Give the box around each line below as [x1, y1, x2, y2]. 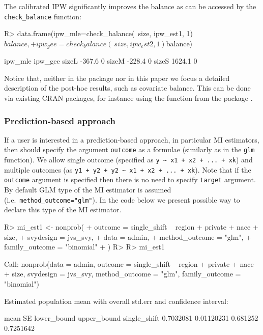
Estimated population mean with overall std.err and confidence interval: [4, 295, 228, 306]
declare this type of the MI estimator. [4, 204, 122, 215]
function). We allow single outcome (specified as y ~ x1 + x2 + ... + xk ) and [4, 154, 253, 165]
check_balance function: [4, 11, 81, 21]
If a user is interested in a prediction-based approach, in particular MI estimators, [4, 134, 259, 145]
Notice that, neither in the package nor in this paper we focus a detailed [4, 72, 230, 83]
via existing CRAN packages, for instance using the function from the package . [4, 93, 253, 103]
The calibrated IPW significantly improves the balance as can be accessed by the [4, 1, 256, 11]
